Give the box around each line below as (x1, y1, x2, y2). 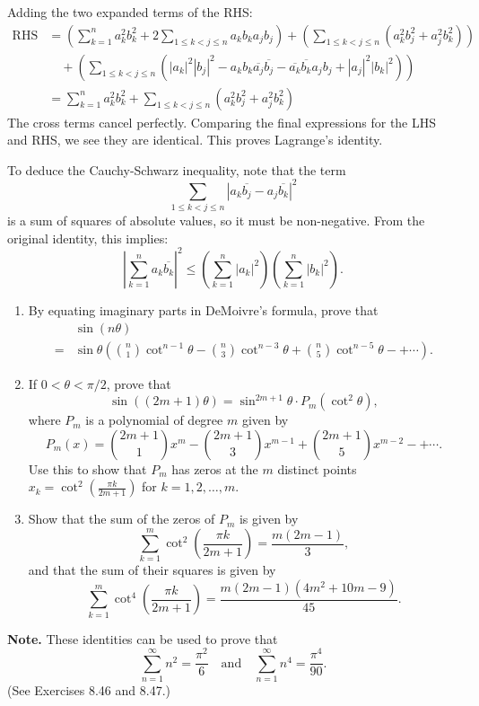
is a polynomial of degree (85, 410, 223, 429)
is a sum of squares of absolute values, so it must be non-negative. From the (7, 211, 425, 230)
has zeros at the (171, 459, 258, 478)
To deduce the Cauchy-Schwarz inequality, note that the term (7, 160, 346, 179)
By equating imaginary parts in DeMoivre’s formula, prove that (28, 300, 379, 319)
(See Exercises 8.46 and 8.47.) (7, 681, 170, 700)
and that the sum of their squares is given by (28, 560, 276, 579)
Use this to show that (28, 459, 147, 478)
